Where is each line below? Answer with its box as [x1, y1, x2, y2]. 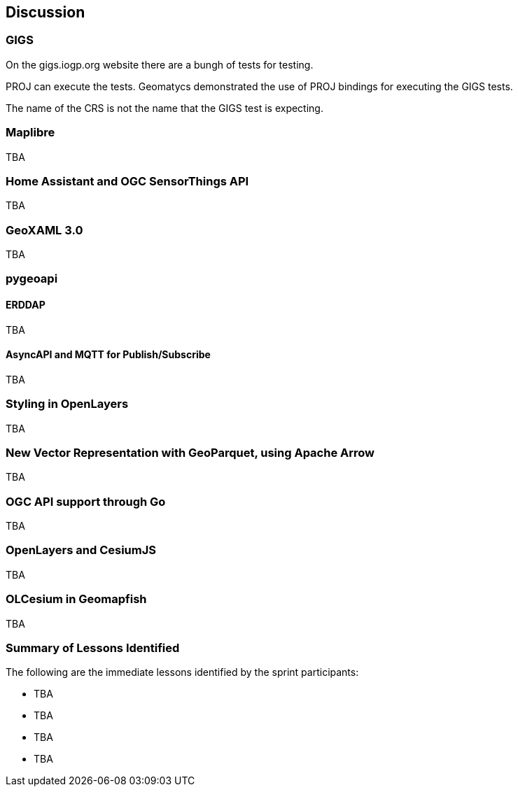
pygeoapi [6, 271, 58, 286]
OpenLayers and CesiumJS [6, 543, 157, 558]
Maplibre [6, 125, 55, 140]
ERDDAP [6, 299, 45, 311]
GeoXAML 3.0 [6, 222, 83, 237]
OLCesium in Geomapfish [6, 592, 147, 607]
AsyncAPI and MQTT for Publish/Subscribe [6, 348, 211, 361]
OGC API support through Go [6, 494, 166, 509]
